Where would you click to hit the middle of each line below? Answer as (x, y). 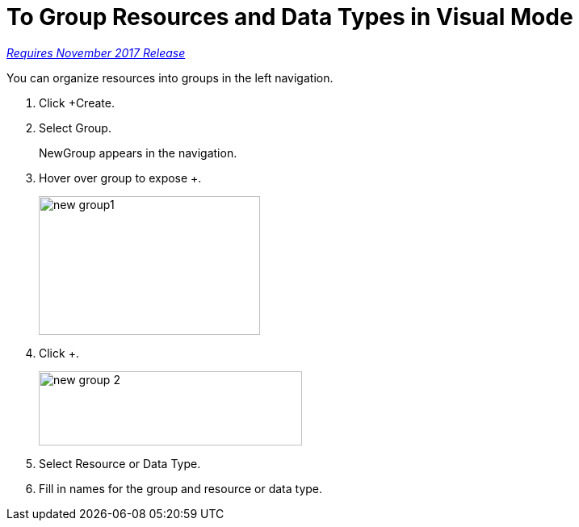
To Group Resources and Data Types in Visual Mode (290, 17)
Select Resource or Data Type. (120, 463)
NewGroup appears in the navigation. (138, 153)
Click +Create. (77, 102)
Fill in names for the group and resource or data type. (181, 488)
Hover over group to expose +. (120, 178)
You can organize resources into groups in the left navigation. (170, 77)
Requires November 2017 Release (96, 52)
